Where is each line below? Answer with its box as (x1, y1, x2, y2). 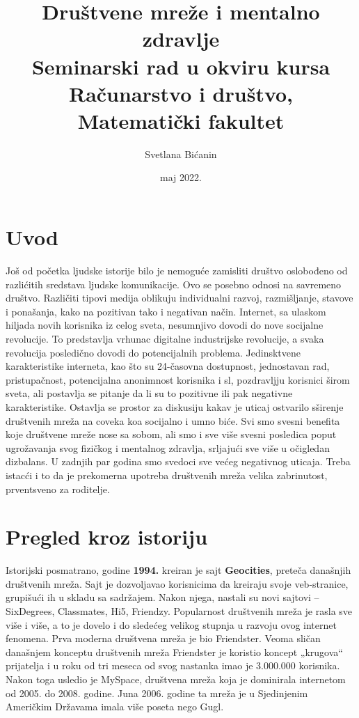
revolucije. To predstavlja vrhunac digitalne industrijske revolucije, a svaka (6, 331, 324, 345)
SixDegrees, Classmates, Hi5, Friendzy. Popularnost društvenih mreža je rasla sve (6, 604, 353, 618)
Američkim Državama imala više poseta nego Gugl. (6, 699, 224, 714)
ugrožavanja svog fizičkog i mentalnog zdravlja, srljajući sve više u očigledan (6, 440, 330, 455)
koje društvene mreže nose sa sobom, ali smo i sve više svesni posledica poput (6, 427, 337, 442)
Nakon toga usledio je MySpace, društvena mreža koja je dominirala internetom (6, 671, 346, 686)
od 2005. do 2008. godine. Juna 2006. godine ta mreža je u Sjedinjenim (6, 685, 308, 700)
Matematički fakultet (77, 106, 285, 134)
